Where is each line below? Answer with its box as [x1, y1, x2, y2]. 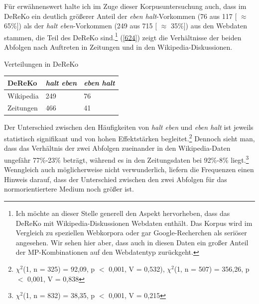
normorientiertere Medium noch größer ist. [4, 184, 134, 194]
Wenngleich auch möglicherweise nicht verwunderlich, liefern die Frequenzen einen [4, 164, 254, 175]
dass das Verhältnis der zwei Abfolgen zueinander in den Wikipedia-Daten [4, 143, 231, 153]
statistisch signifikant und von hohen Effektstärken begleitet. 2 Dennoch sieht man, [4, 132, 255, 143]
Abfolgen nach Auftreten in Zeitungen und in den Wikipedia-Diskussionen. [4, 42, 233, 52]
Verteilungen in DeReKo [4, 58, 78, 69]
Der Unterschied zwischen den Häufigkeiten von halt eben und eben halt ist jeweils [4, 121, 254, 132]
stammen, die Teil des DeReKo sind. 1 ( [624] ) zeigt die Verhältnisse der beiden [4, 30, 242, 42]
